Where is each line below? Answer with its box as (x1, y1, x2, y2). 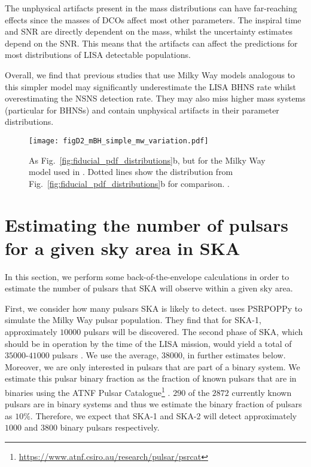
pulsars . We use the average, (52, 349, 159, 361)
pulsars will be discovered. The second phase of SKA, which (83, 325, 303, 338)
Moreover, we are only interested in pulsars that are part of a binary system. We (5, 360, 300, 373)
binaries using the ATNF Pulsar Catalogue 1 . (5, 385, 170, 398)
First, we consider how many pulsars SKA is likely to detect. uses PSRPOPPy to (5, 302, 303, 314)
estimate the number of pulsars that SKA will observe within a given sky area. (5, 282, 293, 294)
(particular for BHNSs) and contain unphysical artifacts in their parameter (5, 103, 279, 116)
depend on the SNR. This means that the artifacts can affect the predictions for (5, 36, 298, 49)
